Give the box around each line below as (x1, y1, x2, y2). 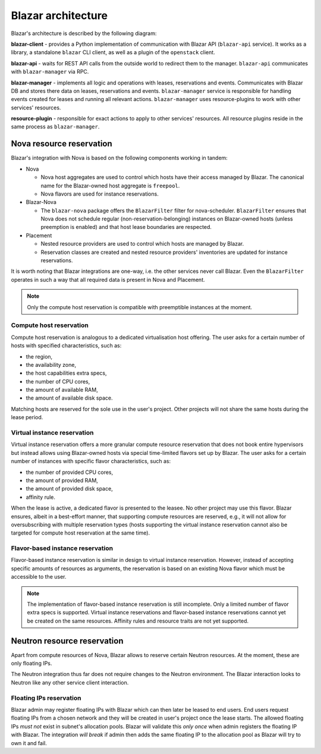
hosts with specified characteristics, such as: (11, 342, 122, 349)
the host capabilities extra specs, (26, 369, 107, 377)
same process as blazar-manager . (11, 123, 100, 130)
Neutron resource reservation (11, 636, 124, 646)
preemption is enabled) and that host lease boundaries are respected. (40, 224, 212, 231)
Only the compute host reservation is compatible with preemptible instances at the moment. (27, 303, 253, 310)
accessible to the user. (11, 573, 67, 580)
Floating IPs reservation (11, 693, 81, 702)
